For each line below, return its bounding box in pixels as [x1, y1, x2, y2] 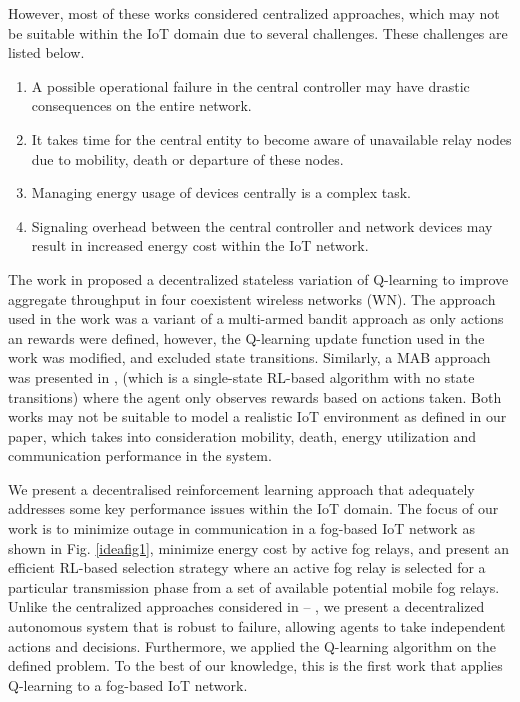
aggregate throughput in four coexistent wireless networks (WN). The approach [8, 288, 496, 309]
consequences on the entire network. [31, 95, 252, 116]
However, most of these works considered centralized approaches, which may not [8, 3, 500, 23]
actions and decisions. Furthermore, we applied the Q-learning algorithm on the [8, 635, 496, 656]
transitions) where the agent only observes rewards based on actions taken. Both [8, 386, 502, 407]
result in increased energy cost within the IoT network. [31, 235, 369, 256]
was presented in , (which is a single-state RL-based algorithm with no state [8, 366, 475, 387]
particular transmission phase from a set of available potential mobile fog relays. [8, 576, 500, 597]
